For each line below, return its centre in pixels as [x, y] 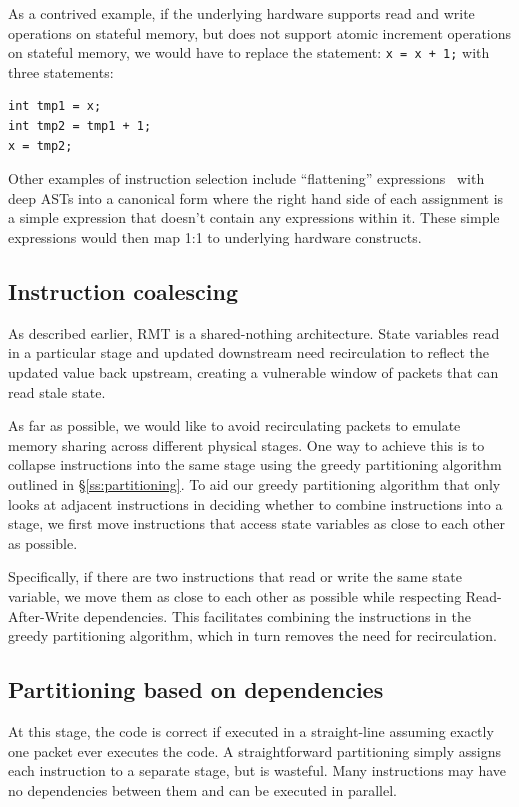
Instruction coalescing [123, 290]
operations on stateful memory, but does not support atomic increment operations [260, 32]
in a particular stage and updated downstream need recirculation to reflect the [249, 352]
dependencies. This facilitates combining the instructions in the [277, 615]
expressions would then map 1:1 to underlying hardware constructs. [215, 237]
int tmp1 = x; [55, 106]
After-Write [43, 615]
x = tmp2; [40, 145]
